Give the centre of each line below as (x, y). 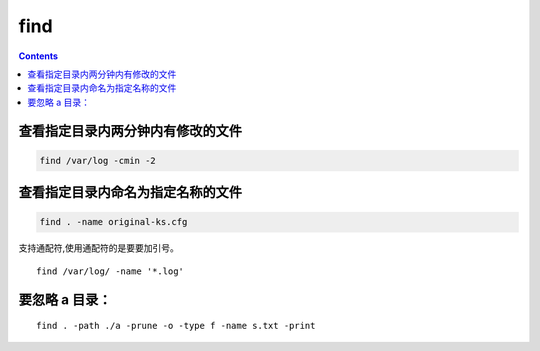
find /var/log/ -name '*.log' (110, 271)
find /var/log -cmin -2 (98, 160)
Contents (38, 56)
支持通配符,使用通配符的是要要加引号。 (99, 248)
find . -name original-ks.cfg (113, 222)
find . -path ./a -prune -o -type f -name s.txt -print (176, 326)
